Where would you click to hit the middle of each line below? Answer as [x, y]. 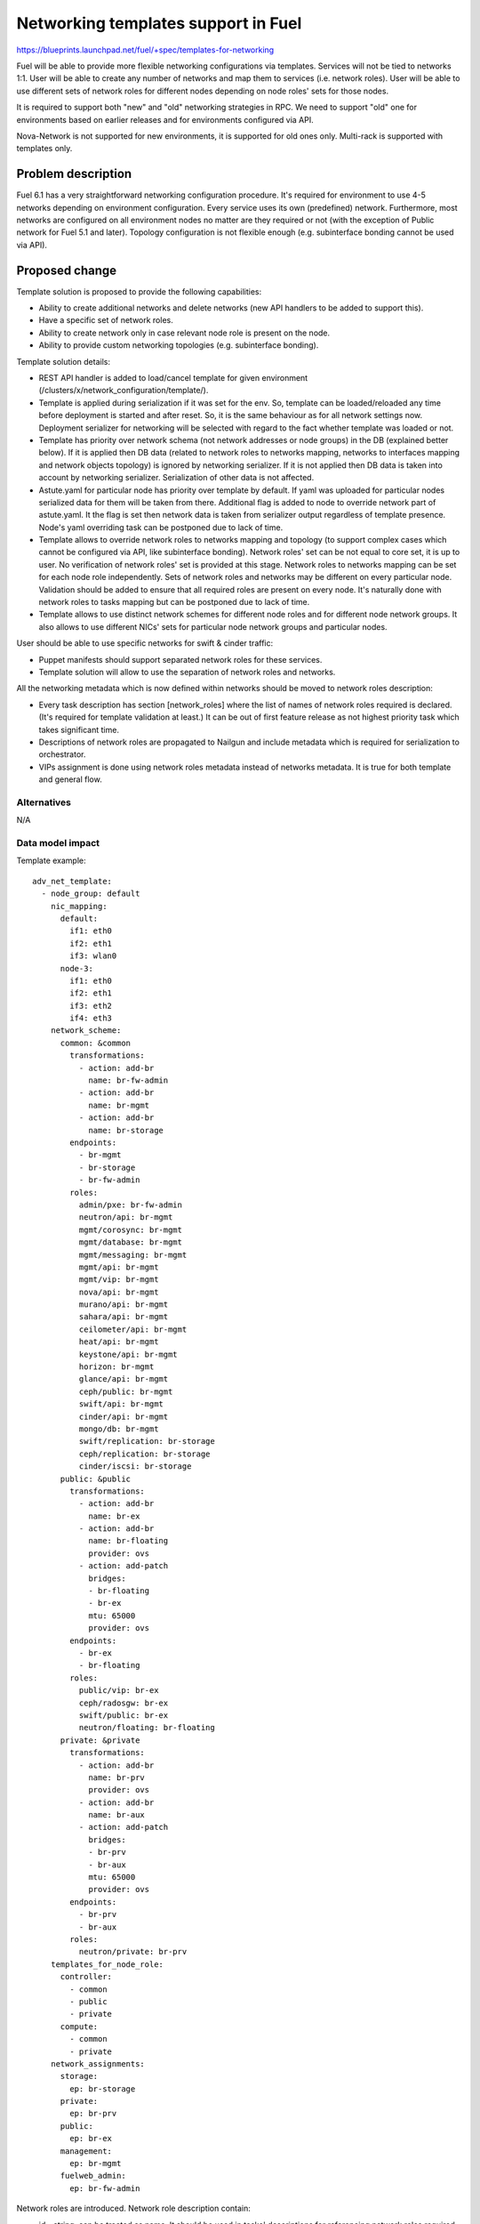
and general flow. [70, 779]
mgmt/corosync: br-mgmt [130, 1229]
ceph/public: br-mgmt [126, 1391]
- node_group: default [91, 894]
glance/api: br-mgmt [124, 1379]
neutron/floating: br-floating [147, 1728]
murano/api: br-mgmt [124, 1305]
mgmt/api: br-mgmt [119, 1267]
